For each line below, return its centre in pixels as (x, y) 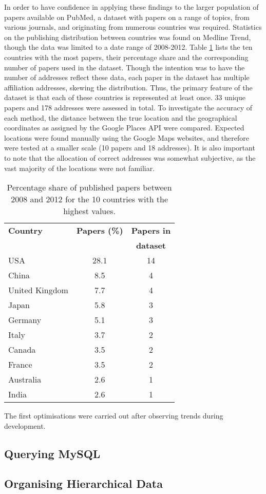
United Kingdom (38, 290)
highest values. (90, 211)
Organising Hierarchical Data (83, 483)
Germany (25, 320)
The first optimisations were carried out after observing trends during (114, 416)
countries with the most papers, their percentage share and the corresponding (126, 57)
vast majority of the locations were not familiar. (80, 168)
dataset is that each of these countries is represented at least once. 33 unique (125, 97)
